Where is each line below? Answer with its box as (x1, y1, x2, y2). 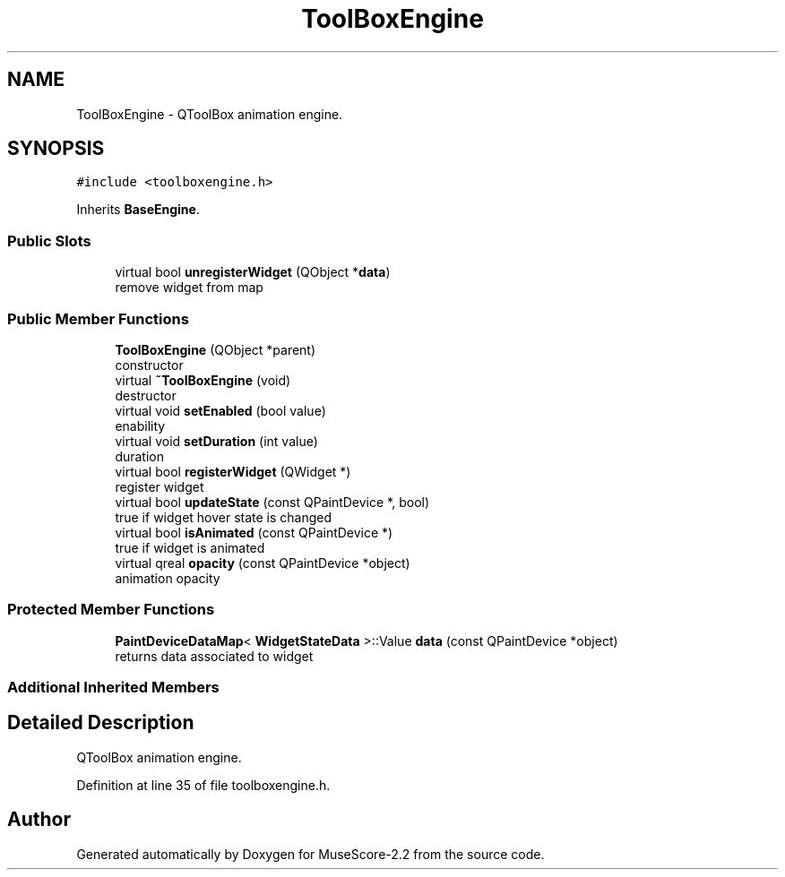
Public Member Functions (7, 309, 189, 328)
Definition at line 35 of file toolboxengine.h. (76, 777, 331, 793)
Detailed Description (7, 711, 194, 735)
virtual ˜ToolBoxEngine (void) (115, 372, 291, 388)
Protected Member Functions (7, 600, 215, 619)
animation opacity (115, 570, 220, 586)
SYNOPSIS (7, 137, 105, 160)
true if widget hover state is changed (115, 509, 332, 525)
